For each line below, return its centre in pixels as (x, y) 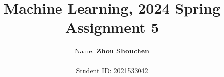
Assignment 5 (112, 27)
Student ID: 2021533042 (112, 70)
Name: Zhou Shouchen (112, 51)
